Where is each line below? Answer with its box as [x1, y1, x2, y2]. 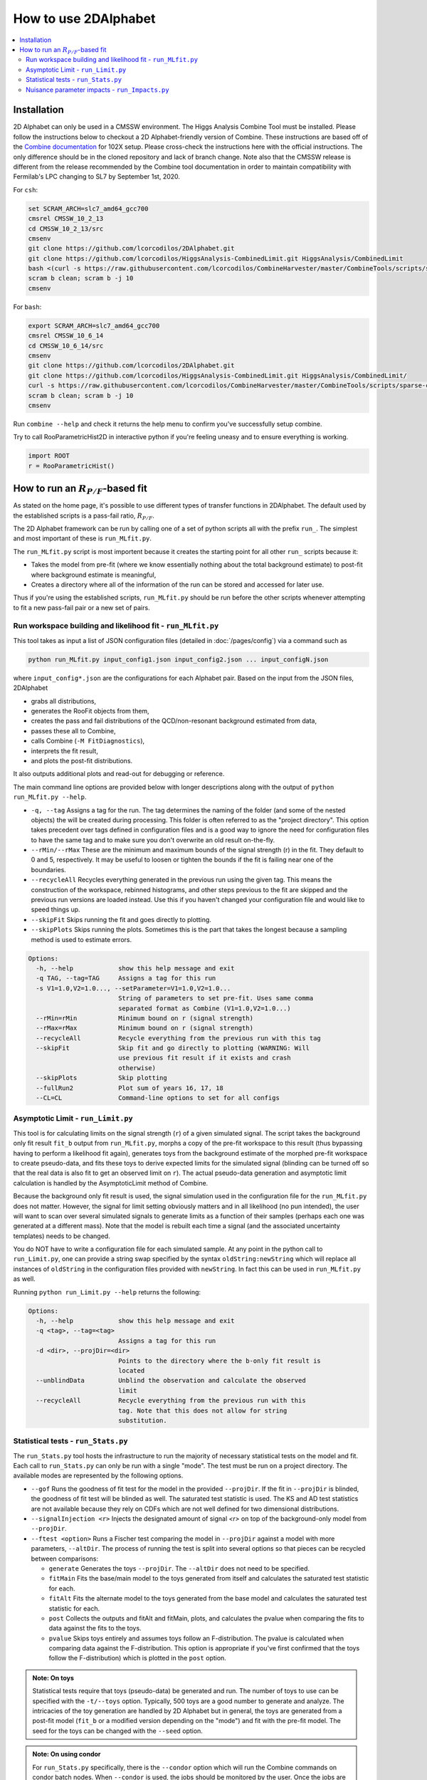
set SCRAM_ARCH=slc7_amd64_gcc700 [28, 204, 149, 213]
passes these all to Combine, [31, 726, 117, 735]
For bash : [13, 303, 42, 311]
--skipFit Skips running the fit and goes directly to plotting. [31, 915, 211, 923]
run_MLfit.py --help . [13, 792, 87, 801]
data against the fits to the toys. [48, 1624, 142, 1633]
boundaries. [31, 865, 67, 874]
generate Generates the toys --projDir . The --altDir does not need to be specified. [48, 1564, 310, 1573]
